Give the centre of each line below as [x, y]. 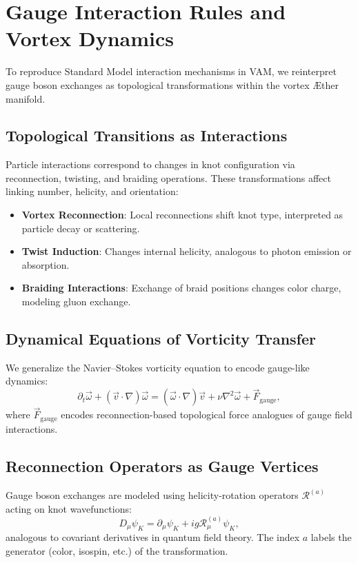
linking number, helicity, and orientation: [92, 191]
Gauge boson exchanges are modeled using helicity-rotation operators [152, 495]
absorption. [46, 264]
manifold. [26, 98]
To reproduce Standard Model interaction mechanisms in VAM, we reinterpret [171, 71]
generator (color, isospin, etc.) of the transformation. [117, 550]
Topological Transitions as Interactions [147, 135]
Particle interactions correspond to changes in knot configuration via [150, 164]
